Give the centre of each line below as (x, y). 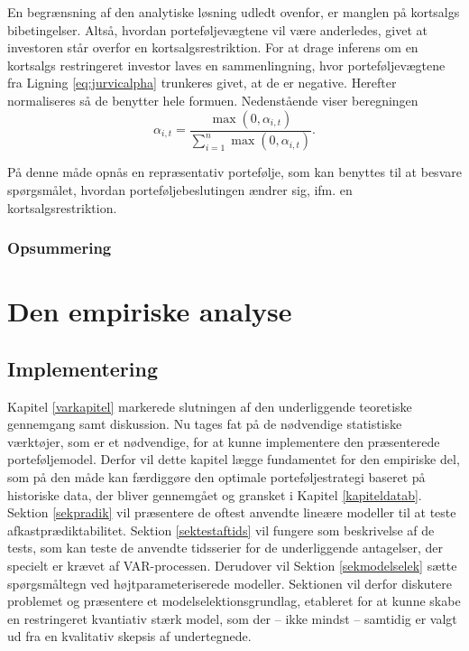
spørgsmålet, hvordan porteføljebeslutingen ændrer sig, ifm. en (180, 190)
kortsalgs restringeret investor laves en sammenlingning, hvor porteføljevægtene (226, 65)
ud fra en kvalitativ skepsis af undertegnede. (129, 636)
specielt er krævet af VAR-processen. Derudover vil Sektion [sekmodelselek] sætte (232, 565)
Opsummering (60, 248)
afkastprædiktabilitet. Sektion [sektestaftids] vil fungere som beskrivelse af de (221, 530)
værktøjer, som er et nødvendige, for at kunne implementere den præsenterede (224, 441)
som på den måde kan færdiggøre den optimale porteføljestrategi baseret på (216, 477)
